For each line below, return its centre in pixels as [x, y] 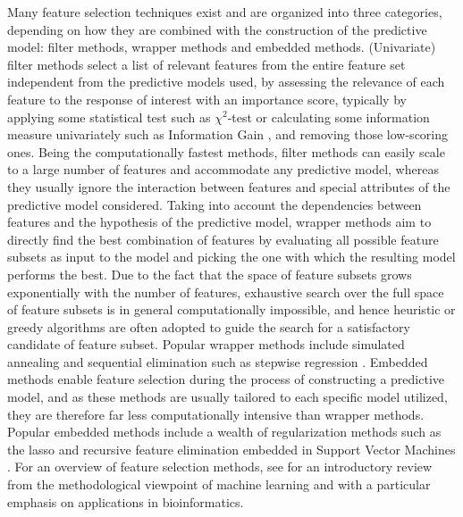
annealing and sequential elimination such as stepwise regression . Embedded [218, 361]
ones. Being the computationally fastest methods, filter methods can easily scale [226, 151]
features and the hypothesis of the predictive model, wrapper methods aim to [219, 222]
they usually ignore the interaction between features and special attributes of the [229, 186]
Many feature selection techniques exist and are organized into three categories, [225, 12]
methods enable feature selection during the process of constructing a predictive [226, 379]
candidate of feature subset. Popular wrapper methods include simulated [206, 344]
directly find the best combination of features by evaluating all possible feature [223, 239]
